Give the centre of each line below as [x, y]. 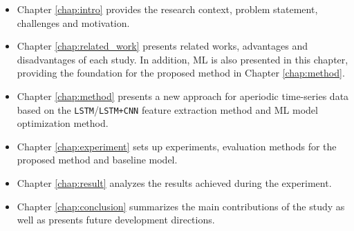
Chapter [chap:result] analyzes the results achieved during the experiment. [174, 183]
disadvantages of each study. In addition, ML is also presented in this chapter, [183, 59]
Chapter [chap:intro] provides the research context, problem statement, [167, 9]
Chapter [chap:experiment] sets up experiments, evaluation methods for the [177, 146]
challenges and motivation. [73, 22]
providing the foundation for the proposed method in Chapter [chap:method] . [181, 73]
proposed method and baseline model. [97, 160]
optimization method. [63, 123]
